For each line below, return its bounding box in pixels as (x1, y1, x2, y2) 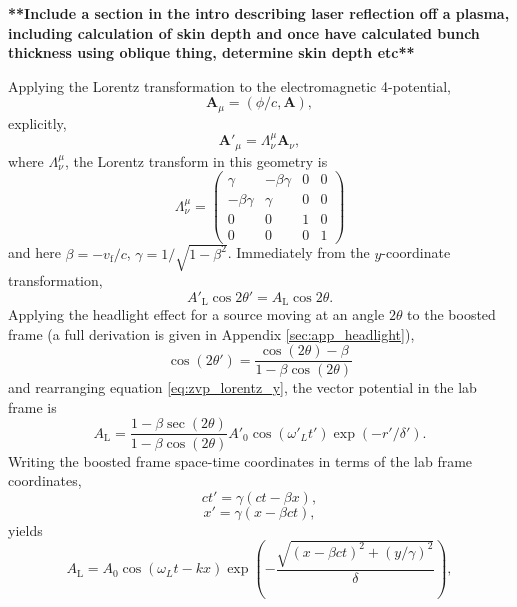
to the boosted (407, 304, 496, 325)
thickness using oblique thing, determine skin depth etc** (8, 42, 415, 63)
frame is (8, 396, 57, 417)
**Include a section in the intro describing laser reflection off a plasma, (8, 3, 510, 23)
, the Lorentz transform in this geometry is (64, 150, 328, 171)
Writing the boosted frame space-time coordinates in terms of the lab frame (8, 450, 473, 471)
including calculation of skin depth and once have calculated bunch (8, 22, 480, 43)
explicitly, (8, 112, 67, 133)
